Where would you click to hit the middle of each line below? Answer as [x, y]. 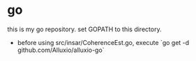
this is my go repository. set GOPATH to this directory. [84, 29]
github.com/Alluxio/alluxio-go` [61, 50]
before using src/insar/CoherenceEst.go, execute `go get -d [103, 42]
